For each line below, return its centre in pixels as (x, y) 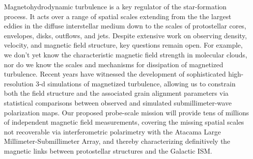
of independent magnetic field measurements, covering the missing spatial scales (124, 122)
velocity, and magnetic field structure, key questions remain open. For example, (123, 45)
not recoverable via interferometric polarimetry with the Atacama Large (112, 131)
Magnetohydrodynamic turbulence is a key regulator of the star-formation (115, 6)
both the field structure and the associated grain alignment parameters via (116, 93)
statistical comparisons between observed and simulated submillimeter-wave (118, 102)
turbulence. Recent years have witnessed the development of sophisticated (115, 74)
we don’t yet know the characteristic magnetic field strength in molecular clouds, (126, 54)
